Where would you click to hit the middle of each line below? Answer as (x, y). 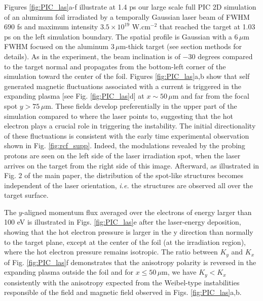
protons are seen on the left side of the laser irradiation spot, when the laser (122, 155)
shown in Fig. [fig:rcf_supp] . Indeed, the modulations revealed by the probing (125, 145)
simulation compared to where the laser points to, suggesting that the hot (119, 116)
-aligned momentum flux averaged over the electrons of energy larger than (137, 212)
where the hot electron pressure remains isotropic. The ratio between (111, 252)
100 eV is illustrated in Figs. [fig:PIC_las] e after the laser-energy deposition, (123, 222)
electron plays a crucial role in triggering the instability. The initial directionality (130, 126)
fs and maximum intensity (58, 27)
